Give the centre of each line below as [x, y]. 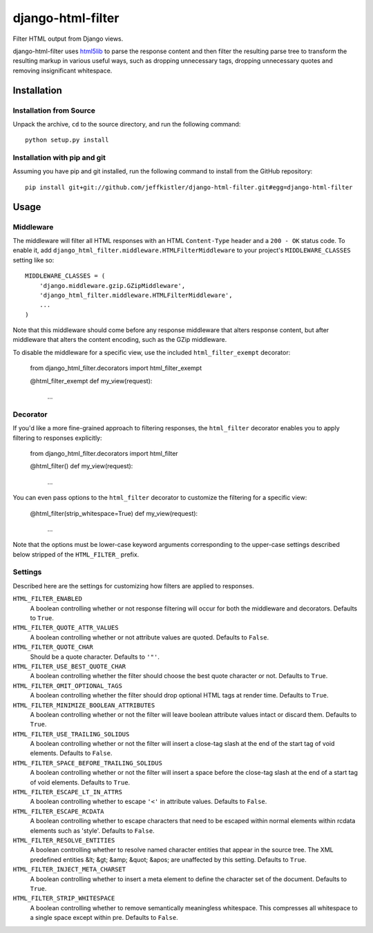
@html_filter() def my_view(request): [82, 466]
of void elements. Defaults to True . [80, 782]
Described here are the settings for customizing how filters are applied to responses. [134, 586]
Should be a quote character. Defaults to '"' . [95, 657]
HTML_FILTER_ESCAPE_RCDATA [58, 811]
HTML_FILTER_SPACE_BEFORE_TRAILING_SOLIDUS [87, 763]
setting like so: [34, 260]
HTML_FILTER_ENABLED [48, 599]
